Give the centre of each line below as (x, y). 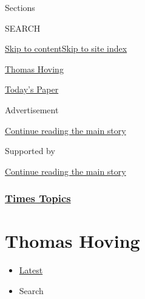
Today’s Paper (32, 89)
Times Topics (38, 198)
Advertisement (32, 109)
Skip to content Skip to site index (66, 48)
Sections (20, 7)
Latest (31, 270)
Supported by (30, 151)
